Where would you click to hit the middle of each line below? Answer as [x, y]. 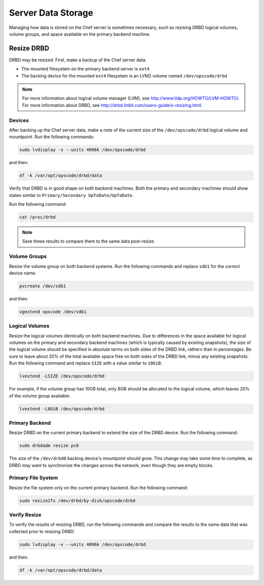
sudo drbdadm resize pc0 [49, 446]
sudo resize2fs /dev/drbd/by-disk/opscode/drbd [77, 500]
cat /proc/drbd [37, 217]
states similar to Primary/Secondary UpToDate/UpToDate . [71, 195]
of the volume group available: [40, 396]
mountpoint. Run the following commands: [52, 137]
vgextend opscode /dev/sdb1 [53, 312]
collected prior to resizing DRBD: [42, 531]
